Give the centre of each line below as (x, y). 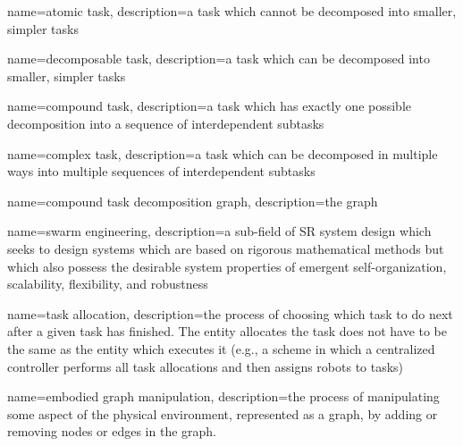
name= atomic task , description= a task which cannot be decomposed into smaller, (232, 11)
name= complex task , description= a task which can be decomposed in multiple (223, 153)
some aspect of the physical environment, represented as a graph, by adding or (223, 413)
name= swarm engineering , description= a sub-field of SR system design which (219, 231)
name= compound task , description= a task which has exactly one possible (210, 106)
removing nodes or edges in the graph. (112, 431)
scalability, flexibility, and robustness (108, 284)
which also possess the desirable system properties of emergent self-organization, (227, 266)
